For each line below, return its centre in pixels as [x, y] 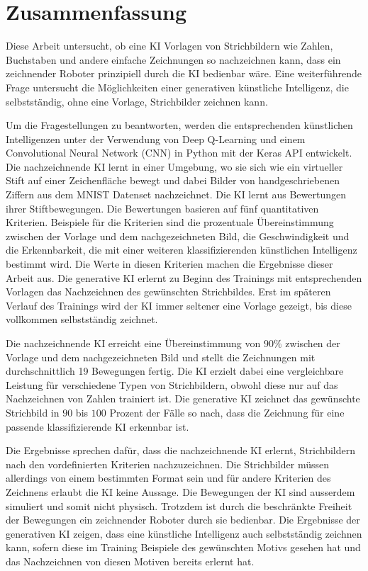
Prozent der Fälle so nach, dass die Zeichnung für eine [227, 412]
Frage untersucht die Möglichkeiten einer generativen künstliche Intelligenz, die [177, 87]
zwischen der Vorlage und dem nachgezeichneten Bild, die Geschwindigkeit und [178, 236]
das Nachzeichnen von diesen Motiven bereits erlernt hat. [130, 561]
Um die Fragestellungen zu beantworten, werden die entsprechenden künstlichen [179, 125]
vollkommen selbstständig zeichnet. [82, 319]
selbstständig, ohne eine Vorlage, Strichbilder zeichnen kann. [137, 101]
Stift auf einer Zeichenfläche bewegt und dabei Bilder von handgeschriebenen [173, 180]
